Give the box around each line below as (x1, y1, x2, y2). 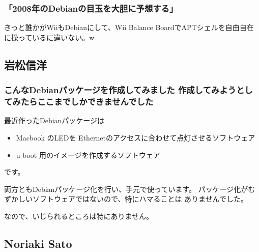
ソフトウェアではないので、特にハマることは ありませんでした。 (32, 193, 248, 204)
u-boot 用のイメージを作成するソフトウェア (16, 149, 160, 160)
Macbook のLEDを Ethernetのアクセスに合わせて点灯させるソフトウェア (16, 132, 255, 143)
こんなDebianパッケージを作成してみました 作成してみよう (4, 83, 236, 96)
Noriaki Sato (4, 235, 72, 251)
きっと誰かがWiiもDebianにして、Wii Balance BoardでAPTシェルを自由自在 (4, 22, 254, 33)
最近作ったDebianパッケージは (4, 115, 105, 126)
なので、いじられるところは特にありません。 (4, 210, 154, 221)
